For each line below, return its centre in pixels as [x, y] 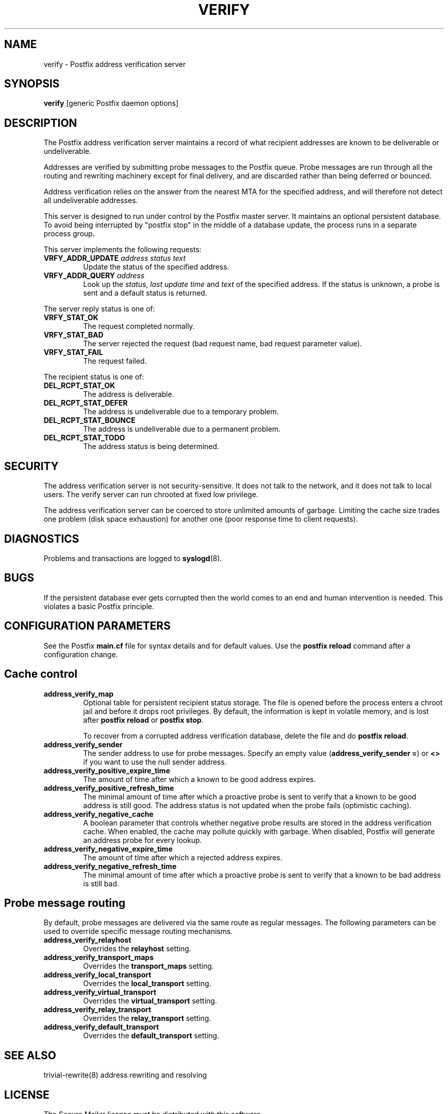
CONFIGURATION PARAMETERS [87, 626]
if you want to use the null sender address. [155, 762]
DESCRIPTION [41, 123]
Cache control [41, 674]
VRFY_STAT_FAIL [73, 352]
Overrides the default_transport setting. [151, 1036]
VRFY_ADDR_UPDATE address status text [115, 258]
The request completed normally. [139, 326]
